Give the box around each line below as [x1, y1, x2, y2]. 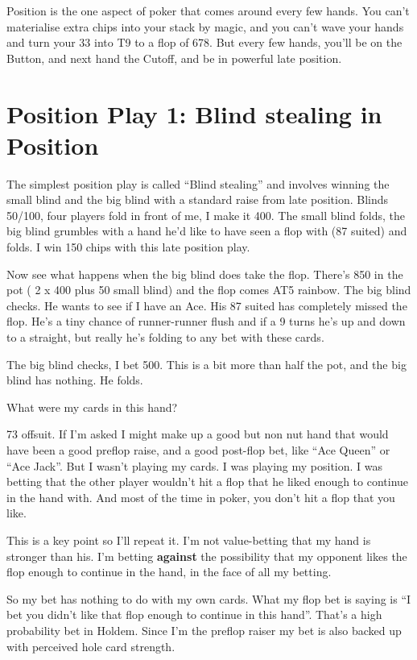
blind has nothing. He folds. [6, 372, 143, 388]
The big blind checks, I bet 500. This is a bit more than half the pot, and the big [6, 355, 407, 372]
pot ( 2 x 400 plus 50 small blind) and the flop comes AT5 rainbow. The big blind [6, 281, 411, 298]
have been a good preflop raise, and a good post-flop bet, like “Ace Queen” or [6, 442, 390, 458]
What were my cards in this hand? [6, 398, 178, 415]
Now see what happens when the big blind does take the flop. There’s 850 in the [6, 265, 403, 282]
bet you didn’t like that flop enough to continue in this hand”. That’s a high [6, 606, 382, 623]
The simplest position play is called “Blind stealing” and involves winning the [6, 175, 390, 192]
